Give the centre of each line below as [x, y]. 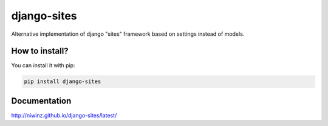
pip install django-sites [63, 81]
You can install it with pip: [43, 65]
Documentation [41, 101]
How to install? [40, 51]
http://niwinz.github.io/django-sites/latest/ [64, 115]
